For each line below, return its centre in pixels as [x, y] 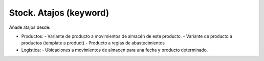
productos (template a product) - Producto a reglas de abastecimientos [93, 43]
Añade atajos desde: [30, 27]
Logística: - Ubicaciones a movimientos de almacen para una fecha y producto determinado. [115, 50]
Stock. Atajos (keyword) [59, 13]
